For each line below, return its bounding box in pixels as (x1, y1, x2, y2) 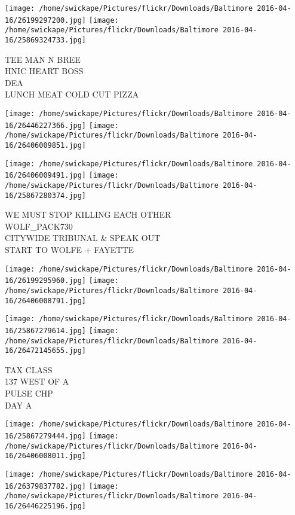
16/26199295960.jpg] (5, 276, 87, 285)
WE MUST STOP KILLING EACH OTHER (5, 208, 171, 221)
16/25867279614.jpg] (5, 326, 87, 335)
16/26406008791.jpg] (5, 296, 87, 305)
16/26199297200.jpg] (5, 16, 87, 25)
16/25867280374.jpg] (5, 191, 87, 200)
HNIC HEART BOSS (5, 65, 84, 77)
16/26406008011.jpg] (5, 452, 87, 461)
